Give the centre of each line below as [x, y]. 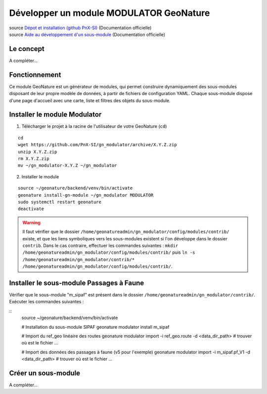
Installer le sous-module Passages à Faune [77, 283]
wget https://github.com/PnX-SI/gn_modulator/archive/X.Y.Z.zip [98, 145]
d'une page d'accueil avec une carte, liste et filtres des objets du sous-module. [90, 100]
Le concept [27, 49]
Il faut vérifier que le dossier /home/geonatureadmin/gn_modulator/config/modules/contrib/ [126, 232]
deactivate [31, 209]
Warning [31, 223]
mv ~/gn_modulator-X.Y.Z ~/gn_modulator [67, 166]
